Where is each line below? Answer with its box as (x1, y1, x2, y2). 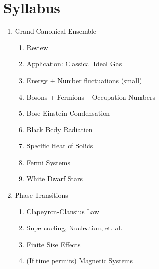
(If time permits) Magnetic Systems (26, 255, 133, 266)
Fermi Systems (26, 157, 71, 167)
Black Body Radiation (26, 124, 93, 134)
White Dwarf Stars (26, 173, 83, 184)
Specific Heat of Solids (26, 141, 93, 151)
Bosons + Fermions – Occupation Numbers (26, 91, 156, 102)
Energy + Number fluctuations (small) (26, 75, 142, 85)
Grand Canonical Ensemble (15, 26, 97, 36)
